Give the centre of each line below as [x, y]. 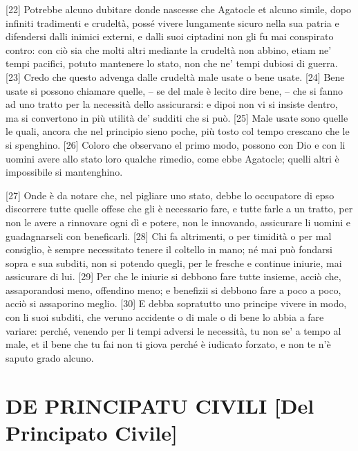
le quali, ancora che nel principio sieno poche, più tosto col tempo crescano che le [178, 131]
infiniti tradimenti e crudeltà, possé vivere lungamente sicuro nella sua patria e [172, 22]
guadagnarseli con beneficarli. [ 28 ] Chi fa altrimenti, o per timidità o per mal [169, 236]
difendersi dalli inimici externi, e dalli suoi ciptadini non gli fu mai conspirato [170, 36]
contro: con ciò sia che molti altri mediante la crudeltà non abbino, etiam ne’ [169, 49]
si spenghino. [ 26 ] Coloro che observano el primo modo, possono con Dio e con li [176, 144]
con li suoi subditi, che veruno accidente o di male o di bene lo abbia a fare [165, 317]
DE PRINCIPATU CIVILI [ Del [160, 405]
